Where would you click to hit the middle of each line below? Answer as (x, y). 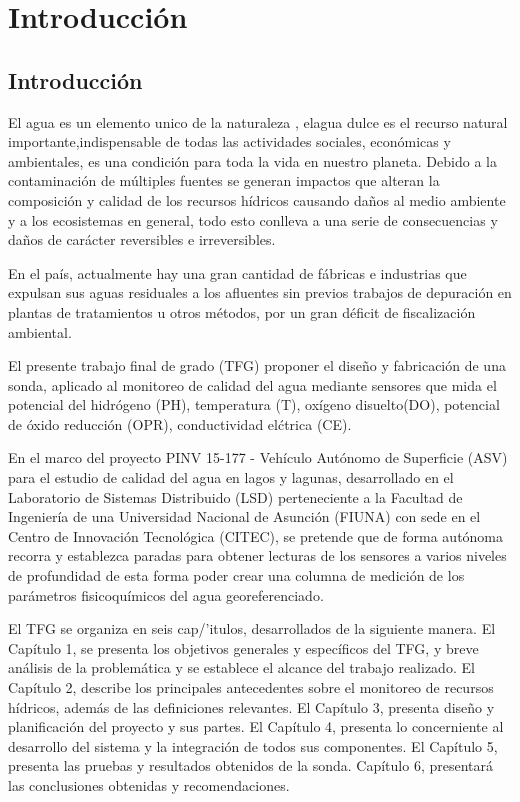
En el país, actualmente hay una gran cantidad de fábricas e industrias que (237, 272)
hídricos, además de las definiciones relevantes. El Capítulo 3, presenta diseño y (251, 706)
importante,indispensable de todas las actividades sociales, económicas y (229, 141)
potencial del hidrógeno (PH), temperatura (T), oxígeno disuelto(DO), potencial (254, 404)
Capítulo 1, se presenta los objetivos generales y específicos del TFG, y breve (243, 647)
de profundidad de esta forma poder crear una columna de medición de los (236, 575)
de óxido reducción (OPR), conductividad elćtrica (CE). (180, 423)
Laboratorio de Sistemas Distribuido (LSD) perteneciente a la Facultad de (235, 496)
